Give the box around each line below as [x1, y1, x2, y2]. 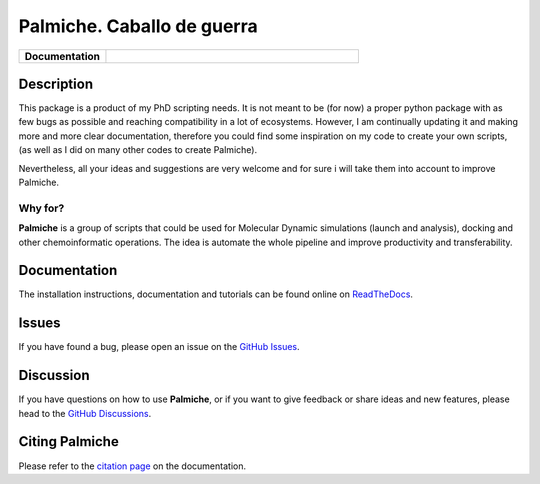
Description [18, 75, 94, 92]
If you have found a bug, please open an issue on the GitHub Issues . [18, 341, 300, 353]
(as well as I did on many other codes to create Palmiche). [18, 144, 258, 156]
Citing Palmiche [18, 433, 119, 450]
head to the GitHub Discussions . [18, 407, 152, 419]
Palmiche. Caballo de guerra [18, 15, 259, 37]
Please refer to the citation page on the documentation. [18, 460, 247, 472]
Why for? [18, 201, 65, 215]
